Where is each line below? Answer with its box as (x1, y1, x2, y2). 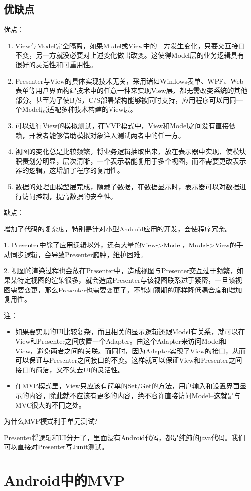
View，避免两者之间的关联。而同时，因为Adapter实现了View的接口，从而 (15, 345, 246, 355)
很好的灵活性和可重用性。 (15, 59, 97, 69)
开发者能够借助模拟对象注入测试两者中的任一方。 (29, 130, 185, 140)
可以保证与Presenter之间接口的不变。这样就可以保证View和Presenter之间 (15, 355, 242, 365)
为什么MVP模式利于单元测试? (4, 416, 98, 426)
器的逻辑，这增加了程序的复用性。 (15, 165, 124, 175)
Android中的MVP (4, 470, 125, 490)
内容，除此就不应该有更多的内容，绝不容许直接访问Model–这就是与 (29, 390, 241, 400)
